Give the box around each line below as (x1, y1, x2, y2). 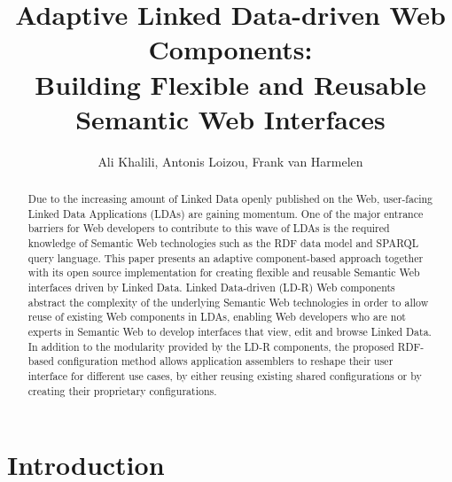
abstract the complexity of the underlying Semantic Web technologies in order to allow (27, 294, 429, 309)
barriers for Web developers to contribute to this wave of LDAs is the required (27, 221, 390, 236)
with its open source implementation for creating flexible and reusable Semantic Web (27, 265, 420, 280)
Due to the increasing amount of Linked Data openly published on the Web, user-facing (27, 191, 433, 206)
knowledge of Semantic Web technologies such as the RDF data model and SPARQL (27, 236, 419, 251)
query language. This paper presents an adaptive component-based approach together (27, 250, 424, 265)
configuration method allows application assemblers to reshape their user (57, 354, 394, 369)
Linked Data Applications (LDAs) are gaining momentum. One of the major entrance (27, 206, 424, 221)
